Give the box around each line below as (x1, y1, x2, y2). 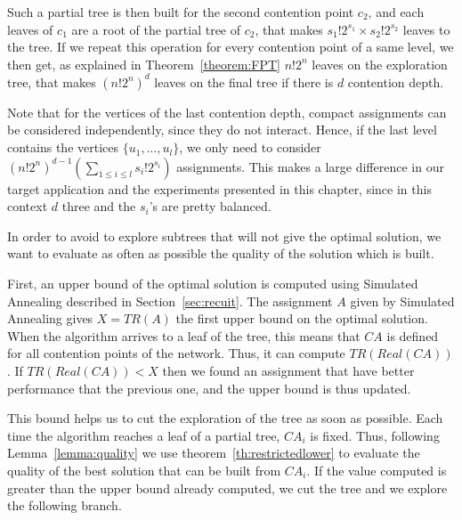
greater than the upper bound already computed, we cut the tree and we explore (7, 478, 448, 497)
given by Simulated (350, 291, 455, 310)
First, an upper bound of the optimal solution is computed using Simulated (7, 274, 418, 293)
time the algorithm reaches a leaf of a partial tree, (7, 426, 280, 444)
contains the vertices (7, 138, 119, 157)
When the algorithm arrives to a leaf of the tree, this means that (7, 326, 361, 345)
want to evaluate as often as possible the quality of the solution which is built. (7, 244, 434, 263)
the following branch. (7, 496, 122, 515)
